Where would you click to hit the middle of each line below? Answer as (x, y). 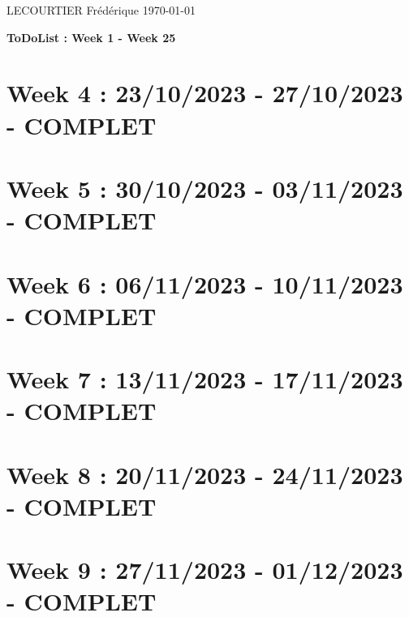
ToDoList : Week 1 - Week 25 (91, 37)
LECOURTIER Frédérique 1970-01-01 (101, 10)
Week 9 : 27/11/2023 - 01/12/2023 (205, 570)
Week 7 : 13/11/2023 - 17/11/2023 (205, 379)
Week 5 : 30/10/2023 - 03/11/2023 (205, 188)
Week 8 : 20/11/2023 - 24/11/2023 (205, 474)
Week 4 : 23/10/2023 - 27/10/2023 (205, 93)
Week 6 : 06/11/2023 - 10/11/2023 (205, 283)
